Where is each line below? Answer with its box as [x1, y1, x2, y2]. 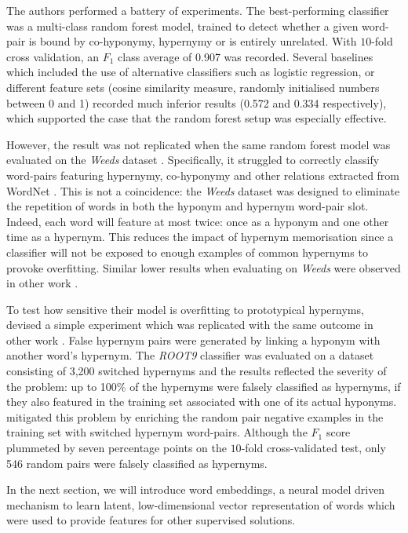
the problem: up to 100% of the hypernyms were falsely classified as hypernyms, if [6, 378, 401, 394]
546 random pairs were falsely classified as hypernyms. [6, 455, 268, 471]
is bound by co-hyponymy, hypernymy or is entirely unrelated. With [28, 33, 357, 49]
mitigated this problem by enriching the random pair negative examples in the [6, 408, 384, 425]
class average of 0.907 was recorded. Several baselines [118, 48, 373, 64]
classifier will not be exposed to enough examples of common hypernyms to [6, 243, 368, 260]
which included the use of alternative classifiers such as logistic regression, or [6, 64, 375, 80]
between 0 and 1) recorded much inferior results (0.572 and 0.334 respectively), [6, 94, 387, 111]
